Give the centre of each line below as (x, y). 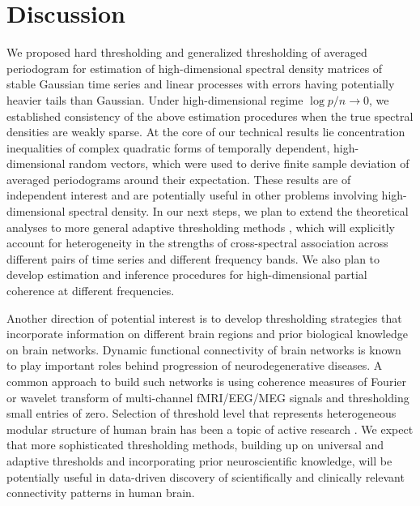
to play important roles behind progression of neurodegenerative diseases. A (195, 365)
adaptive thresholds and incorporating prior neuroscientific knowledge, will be (199, 460)
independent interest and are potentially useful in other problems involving (192, 195)
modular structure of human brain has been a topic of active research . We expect (210, 429)
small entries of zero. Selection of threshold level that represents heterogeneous (202, 413)
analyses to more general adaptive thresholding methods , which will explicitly (201, 227)
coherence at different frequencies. (91, 291)
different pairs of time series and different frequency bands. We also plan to (193, 258)
